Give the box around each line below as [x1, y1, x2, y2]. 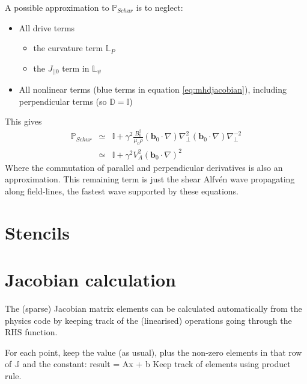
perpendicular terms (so [19, 94, 107, 107]
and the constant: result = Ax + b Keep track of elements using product [22, 358, 291, 370]
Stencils [5, 220, 70, 244]
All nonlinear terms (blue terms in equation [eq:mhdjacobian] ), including [19, 83, 287, 96]
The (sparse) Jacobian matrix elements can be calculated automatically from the [5, 302, 302, 314]
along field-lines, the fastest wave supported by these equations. [5, 184, 239, 197]
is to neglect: [136, 1, 183, 13]
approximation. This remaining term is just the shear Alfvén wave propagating [5, 173, 295, 185]
